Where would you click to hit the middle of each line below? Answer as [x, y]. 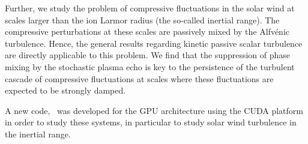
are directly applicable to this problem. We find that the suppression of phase [148, 55]
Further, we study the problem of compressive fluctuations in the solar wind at [150, 8]
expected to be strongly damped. [65, 90]
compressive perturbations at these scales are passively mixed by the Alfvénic [147, 31]
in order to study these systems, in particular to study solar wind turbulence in [151, 122]
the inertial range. [38, 133]
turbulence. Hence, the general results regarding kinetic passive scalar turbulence [154, 43]
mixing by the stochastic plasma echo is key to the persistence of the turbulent [150, 66]
